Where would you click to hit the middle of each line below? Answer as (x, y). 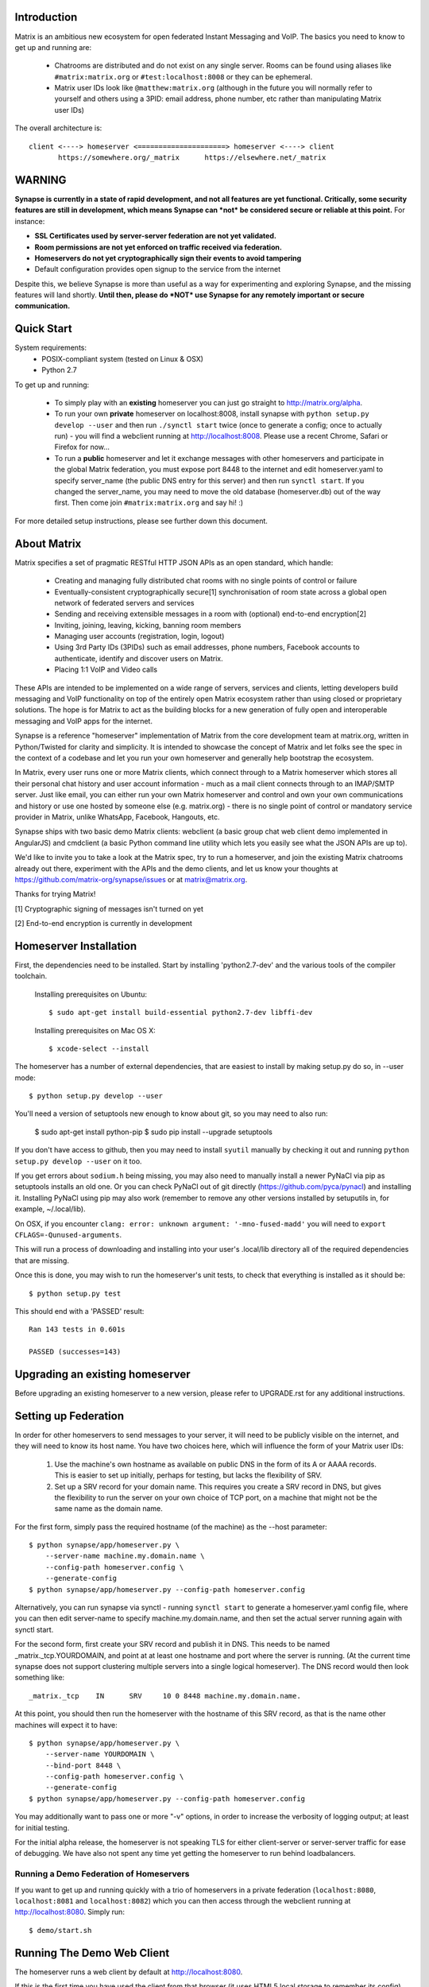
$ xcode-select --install (99, 1048)
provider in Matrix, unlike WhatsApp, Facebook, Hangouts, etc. (117, 817)
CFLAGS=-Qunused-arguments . (68, 1235)
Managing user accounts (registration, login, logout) (139, 637)
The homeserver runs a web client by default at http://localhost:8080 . (129, 1972)
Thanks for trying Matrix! (55, 894)
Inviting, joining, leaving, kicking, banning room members (148, 625)
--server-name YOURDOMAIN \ (100, 1754)
